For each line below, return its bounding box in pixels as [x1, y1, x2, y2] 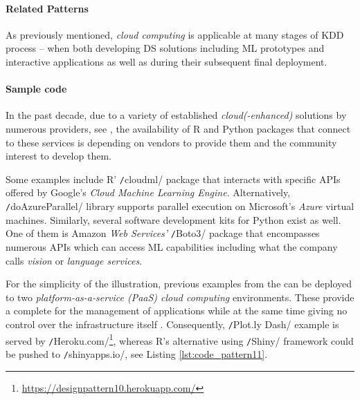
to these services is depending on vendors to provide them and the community [6, 135, 337, 149]
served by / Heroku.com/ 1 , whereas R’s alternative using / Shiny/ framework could [6, 331, 354, 347]
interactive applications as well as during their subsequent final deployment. [6, 54, 327, 68]
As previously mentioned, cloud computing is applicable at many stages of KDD [6, 27, 344, 41]
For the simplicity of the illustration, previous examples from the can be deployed [6, 276, 352, 291]
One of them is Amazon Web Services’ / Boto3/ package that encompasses [6, 226, 320, 240]
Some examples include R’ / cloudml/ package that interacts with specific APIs [6, 171, 341, 186]
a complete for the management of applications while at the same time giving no [6, 303, 348, 318]
